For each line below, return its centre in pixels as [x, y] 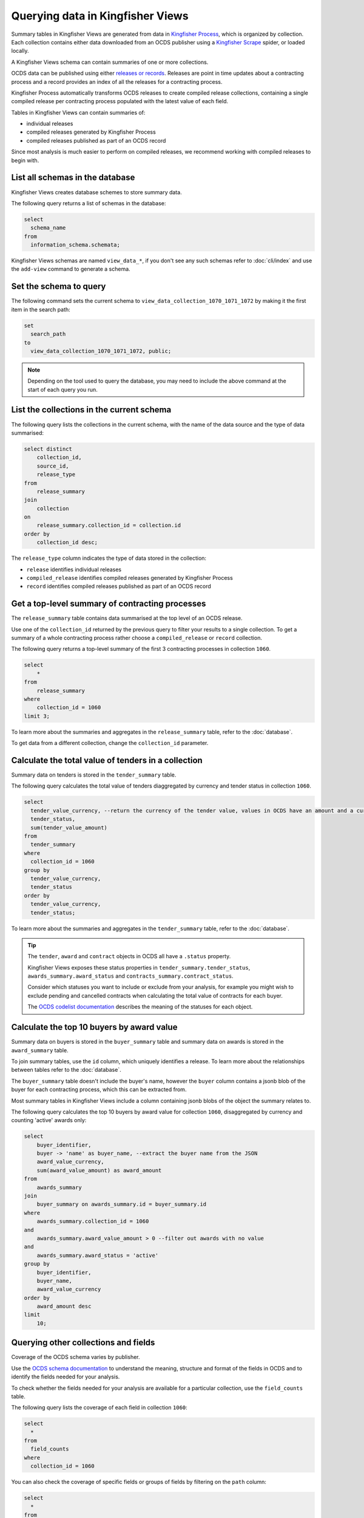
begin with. [25, 160]
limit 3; [37, 716]
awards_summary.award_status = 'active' [98, 1255]
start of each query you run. [63, 389]
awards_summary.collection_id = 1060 [93, 1221]
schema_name [48, 228]
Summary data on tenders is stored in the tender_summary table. [94, 775]
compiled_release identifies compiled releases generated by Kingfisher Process [130, 578]
